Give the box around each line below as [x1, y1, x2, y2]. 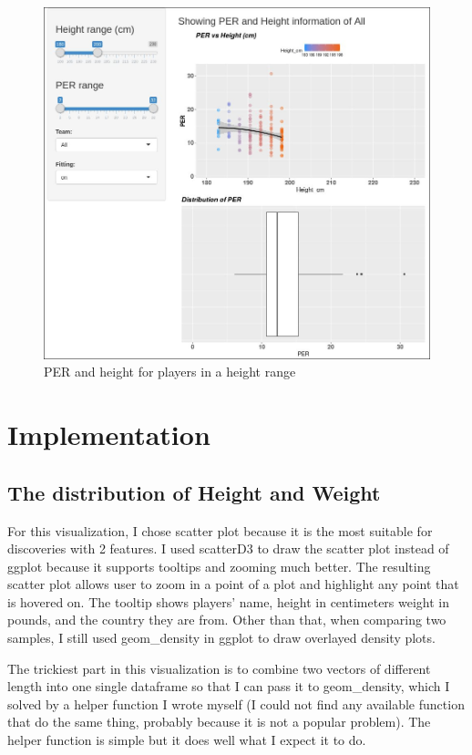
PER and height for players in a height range [44, 362, 296, 381]
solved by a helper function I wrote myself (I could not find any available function [7, 694, 465, 713]
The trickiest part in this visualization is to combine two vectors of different [7, 658, 431, 677]
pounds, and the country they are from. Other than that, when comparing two [7, 610, 446, 629]
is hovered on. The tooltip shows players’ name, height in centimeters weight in [7, 592, 450, 611]
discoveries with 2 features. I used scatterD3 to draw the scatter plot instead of [7, 539, 449, 558]
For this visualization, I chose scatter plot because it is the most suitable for [7, 521, 433, 540]
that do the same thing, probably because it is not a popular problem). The [7, 712, 431, 731]
